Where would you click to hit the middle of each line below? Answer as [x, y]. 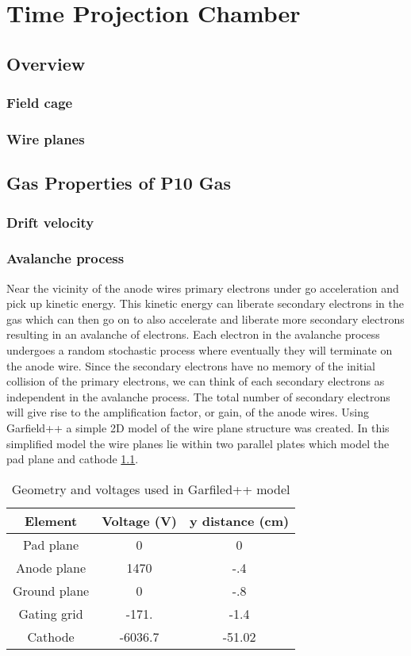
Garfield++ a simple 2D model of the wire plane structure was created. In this [198, 428]
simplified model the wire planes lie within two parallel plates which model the [198, 443]
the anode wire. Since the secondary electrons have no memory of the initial [191, 365]
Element [51, 520]
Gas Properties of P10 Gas [119, 183]
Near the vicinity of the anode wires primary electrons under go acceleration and [203, 288]
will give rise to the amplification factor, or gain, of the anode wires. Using [188, 412]
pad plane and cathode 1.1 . [73, 459]
